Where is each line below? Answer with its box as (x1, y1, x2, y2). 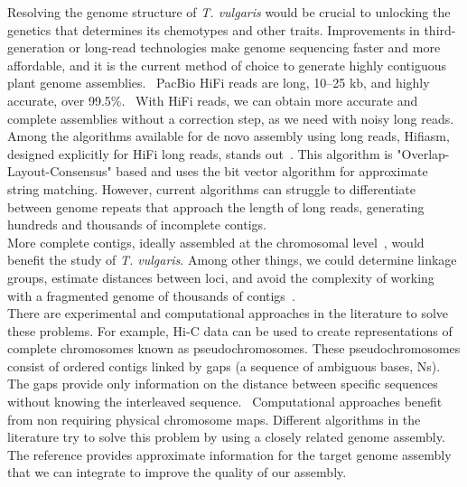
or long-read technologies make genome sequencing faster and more (69, 38, 441, 57)
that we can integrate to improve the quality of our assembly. (7, 463, 347, 482)
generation (7, 38, 65, 57)
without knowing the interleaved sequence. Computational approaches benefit (7, 392, 443, 411)
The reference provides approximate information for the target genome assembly (7, 445, 452, 464)
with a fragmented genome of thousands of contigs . (7, 286, 295, 304)
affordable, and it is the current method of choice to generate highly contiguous (7, 55, 447, 74)
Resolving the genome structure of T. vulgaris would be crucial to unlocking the (7, 3, 451, 21)
